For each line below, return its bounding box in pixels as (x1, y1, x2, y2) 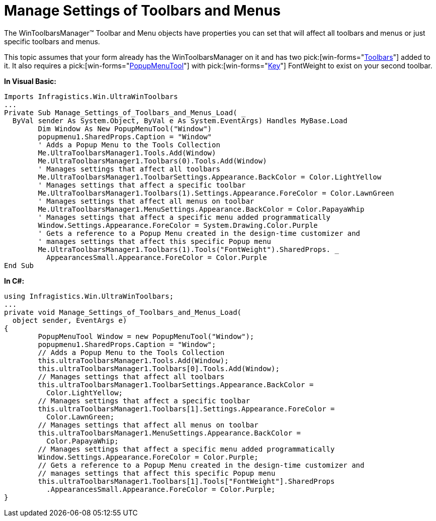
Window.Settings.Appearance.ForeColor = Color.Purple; (38, 453, 258, 461)
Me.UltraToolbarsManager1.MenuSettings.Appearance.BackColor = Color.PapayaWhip (38, 205, 365, 213)
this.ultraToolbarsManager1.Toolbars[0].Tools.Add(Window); (38, 364, 280, 373)
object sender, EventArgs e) (12, 316, 127, 324)
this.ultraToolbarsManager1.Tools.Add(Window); (38, 356, 229, 365)
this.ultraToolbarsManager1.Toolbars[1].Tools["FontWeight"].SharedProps (38, 477, 335, 485)
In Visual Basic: (4, 76, 56, 85)
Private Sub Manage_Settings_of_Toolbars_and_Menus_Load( (4, 108, 237, 117)
